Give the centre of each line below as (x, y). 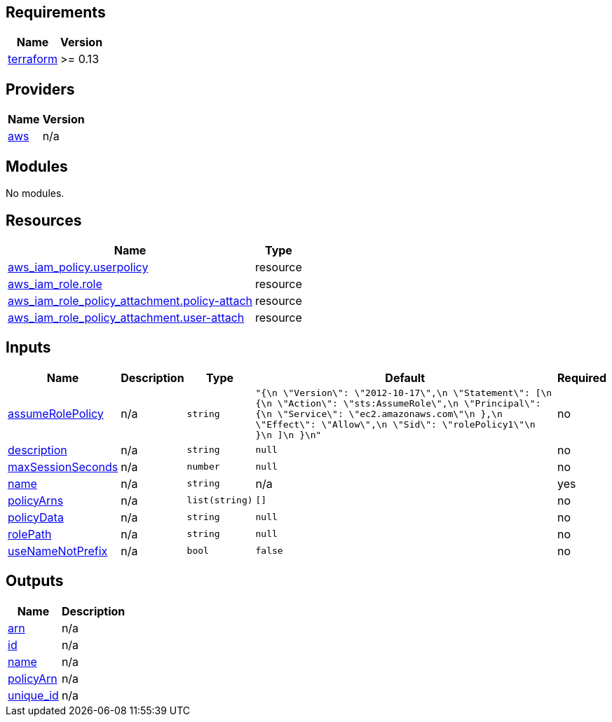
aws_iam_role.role (55, 284)
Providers (40, 89)
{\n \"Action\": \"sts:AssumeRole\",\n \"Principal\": (398, 403)
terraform (33, 59)
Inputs (28, 348)
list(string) (220, 500)
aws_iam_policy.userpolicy (78, 267)
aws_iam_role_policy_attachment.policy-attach (130, 300)
